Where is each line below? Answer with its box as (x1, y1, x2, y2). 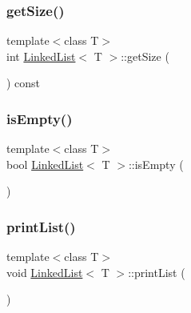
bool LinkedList (6, 155, 84, 172)
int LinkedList (6, 47, 76, 64)
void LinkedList (6, 263, 83, 280)
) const (6, 74, 41, 91)
